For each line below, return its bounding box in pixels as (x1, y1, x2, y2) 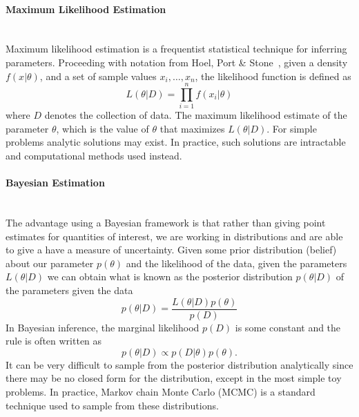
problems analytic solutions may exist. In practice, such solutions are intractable (6, 135, 346, 149)
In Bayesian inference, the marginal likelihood (6, 320, 200, 334)
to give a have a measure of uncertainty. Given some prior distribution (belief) (6, 242, 337, 257)
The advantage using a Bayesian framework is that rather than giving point (6, 215, 326, 230)
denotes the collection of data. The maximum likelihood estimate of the (44, 108, 347, 122)
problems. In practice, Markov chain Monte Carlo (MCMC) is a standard (6, 385, 316, 399)
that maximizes (159, 121, 225, 135)
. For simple (266, 121, 317, 135)
